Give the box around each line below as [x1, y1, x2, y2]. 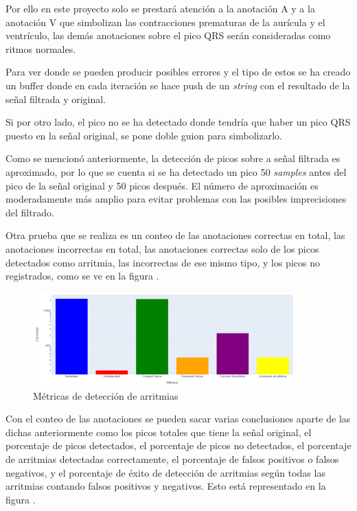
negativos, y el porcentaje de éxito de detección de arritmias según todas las [5, 465, 325, 479]
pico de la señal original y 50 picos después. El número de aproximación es [5, 178, 319, 192]
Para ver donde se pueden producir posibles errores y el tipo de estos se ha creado [5, 65, 351, 79]
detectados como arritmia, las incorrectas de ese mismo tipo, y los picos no [5, 255, 320, 269]
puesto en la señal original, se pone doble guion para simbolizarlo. [5, 128, 282, 142]
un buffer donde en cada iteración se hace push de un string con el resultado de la [5, 78, 350, 92]
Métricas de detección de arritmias [33, 388, 178, 402]
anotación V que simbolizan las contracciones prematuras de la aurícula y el [5, 14, 325, 29]
